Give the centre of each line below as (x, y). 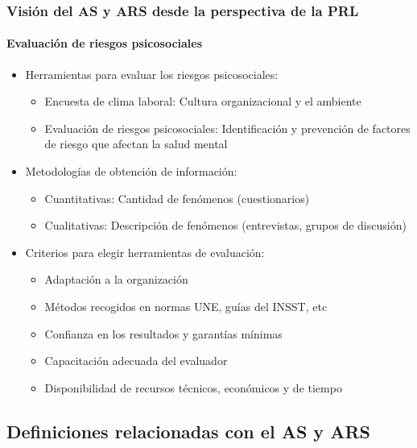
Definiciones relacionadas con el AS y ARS (188, 431)
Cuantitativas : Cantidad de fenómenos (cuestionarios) (177, 198)
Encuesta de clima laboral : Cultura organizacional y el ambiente (203, 101)
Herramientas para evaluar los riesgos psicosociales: (152, 74)
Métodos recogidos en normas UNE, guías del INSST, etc (186, 306)
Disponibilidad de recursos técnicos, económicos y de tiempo (193, 387)
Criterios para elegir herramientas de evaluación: (145, 252)
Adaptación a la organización (116, 279)
